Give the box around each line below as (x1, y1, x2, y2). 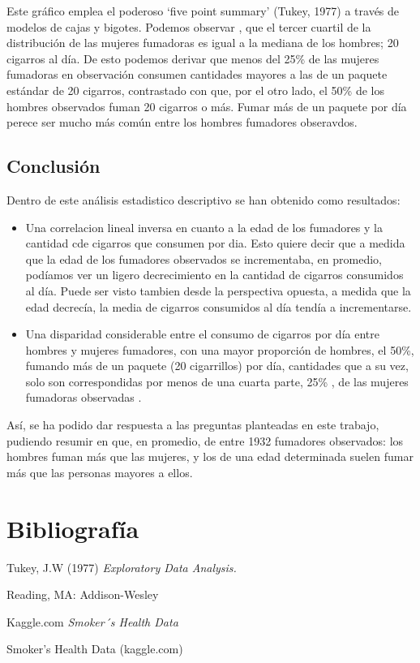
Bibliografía (6, 511, 139, 545)
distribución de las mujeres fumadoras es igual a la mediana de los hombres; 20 (6, 34, 399, 51)
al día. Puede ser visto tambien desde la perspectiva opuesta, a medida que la (25, 282, 411, 299)
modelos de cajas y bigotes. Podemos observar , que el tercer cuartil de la (6, 18, 371, 35)
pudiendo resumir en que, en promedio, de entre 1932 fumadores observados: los (6, 432, 404, 449)
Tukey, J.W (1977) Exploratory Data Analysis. (6, 558, 237, 575)
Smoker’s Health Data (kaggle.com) (6, 640, 183, 657)
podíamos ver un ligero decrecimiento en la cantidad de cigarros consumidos (25, 266, 404, 283)
